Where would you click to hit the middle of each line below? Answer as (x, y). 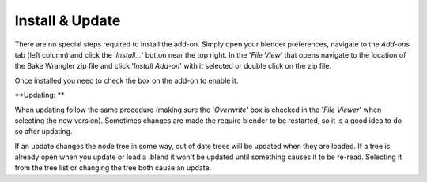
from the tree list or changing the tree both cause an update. (113, 168)
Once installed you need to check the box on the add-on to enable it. (127, 80)
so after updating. (43, 132)
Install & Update (68, 20)
